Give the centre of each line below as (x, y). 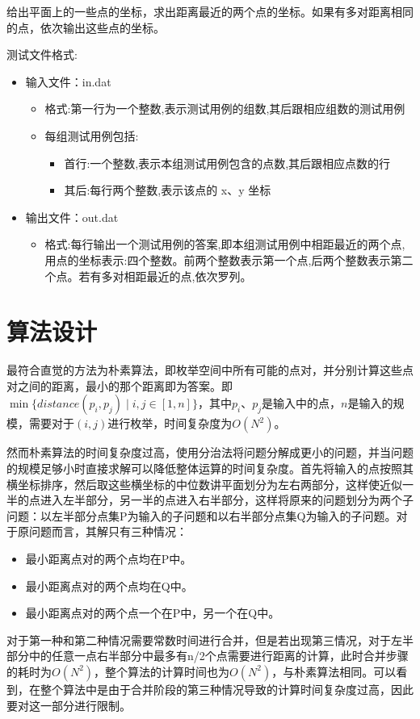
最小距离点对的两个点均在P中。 (109, 558)
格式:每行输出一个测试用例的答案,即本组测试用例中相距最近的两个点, (225, 244)
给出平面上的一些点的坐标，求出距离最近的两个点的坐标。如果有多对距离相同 (210, 11)
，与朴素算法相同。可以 (334, 671)
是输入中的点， (302, 403)
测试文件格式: (42, 54)
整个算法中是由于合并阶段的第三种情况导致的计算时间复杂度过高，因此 (227, 689)
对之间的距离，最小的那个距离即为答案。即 (120, 385)
